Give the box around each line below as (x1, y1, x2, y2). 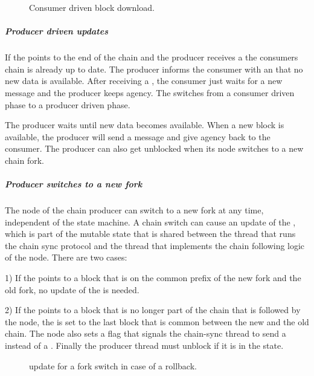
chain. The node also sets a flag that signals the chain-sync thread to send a (5, 327, 286, 340)
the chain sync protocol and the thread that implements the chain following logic (5, 239, 305, 251)
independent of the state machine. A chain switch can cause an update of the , (5, 215, 296, 228)
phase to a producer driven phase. (5, 98, 130, 111)
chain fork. (5, 154, 45, 166)
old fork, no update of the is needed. (5, 283, 139, 296)
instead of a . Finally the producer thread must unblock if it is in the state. (5, 339, 284, 351)
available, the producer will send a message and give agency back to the (5, 130, 271, 143)
